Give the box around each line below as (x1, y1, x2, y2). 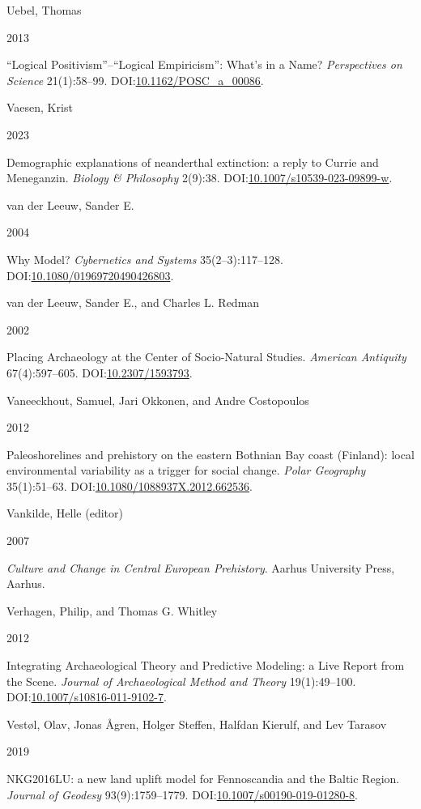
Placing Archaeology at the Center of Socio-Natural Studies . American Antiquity (6, 348, 406, 365)
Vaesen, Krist (6, 99, 73, 116)
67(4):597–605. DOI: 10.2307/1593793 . (6, 364, 193, 381)
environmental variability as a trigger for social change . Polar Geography (6, 462, 366, 479)
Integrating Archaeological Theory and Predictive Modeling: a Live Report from (6, 657, 405, 674)
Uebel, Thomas (6, 2, 82, 18)
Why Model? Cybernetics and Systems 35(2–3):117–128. (6, 250, 283, 267)
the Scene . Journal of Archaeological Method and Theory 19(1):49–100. (6, 672, 356, 689)
